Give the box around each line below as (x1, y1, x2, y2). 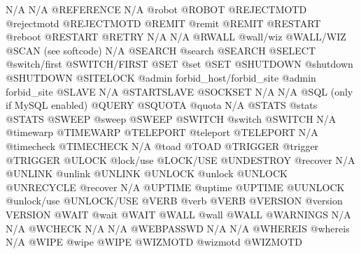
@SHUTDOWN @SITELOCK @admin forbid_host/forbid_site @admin (6, 70, 316, 84)
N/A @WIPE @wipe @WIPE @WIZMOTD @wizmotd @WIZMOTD (6, 234, 302, 249)
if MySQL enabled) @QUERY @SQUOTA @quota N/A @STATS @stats (6, 98, 318, 112)
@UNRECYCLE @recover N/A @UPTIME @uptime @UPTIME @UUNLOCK (6, 179, 345, 194)
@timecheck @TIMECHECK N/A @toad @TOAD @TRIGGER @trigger (6, 138, 319, 153)
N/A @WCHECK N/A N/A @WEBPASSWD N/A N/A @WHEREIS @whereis (6, 221, 350, 235)
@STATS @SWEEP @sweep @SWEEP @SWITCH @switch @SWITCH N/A (6, 111, 337, 126)
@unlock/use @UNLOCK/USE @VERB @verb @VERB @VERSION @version (6, 193, 343, 208)
